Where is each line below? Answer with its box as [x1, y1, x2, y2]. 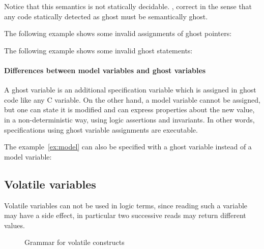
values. [4, 220, 25, 230]
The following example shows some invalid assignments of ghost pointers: [4, 28, 232, 39]
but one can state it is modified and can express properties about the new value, [4, 104, 255, 115]
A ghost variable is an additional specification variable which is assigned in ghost [4, 84, 256, 95]
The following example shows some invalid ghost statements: [4, 45, 193, 55]
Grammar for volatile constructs [24, 237, 125, 247]
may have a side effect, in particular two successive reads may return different [4, 210, 246, 221]
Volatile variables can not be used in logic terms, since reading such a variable [4, 200, 248, 210]
